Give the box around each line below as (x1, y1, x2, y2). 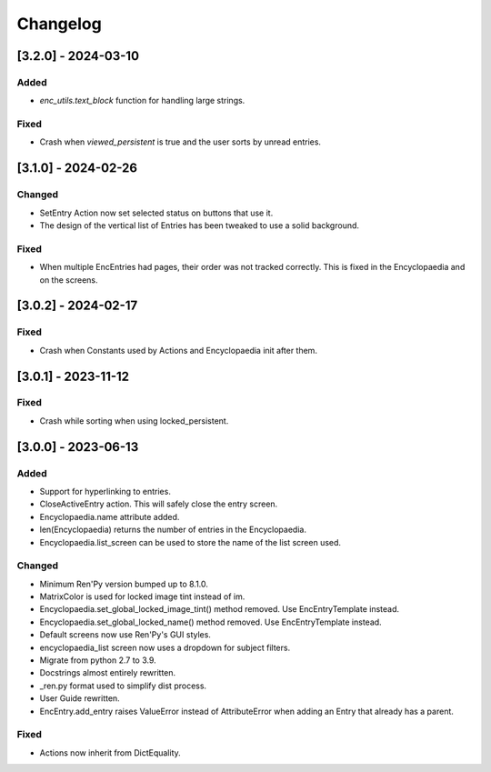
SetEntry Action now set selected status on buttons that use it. (39, 207, 274, 218)
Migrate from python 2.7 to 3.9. (39, 655, 156, 666)
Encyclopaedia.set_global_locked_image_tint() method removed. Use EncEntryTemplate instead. (39, 604, 400, 615)
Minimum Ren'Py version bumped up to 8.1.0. (39, 578, 209, 589)
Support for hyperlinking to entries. (39, 486, 172, 496)
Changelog (16, 14, 102, 34)
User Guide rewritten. (39, 693, 120, 704)
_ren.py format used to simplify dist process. (39, 680, 207, 691)
